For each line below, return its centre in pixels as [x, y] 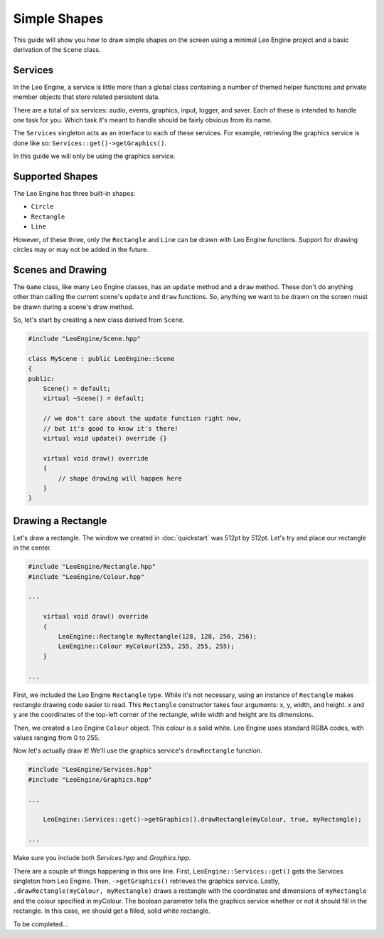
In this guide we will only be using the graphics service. [94, 156]
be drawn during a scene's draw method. [74, 307]
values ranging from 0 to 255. [57, 738]
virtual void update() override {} [105, 439]
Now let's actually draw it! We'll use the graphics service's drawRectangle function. [138, 750]
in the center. [33, 548]
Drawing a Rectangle [60, 521]
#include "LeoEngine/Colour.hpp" [86, 576]
